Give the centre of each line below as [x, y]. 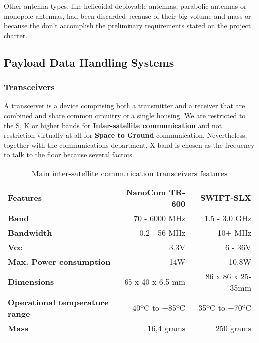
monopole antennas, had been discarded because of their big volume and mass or [128, 16]
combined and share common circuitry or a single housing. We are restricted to [125, 115]
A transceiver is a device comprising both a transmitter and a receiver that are [125, 105]
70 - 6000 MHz [160, 218]
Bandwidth [30, 232]
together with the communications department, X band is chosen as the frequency [129, 144]
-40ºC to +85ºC [158, 308]
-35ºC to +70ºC [223, 308]
